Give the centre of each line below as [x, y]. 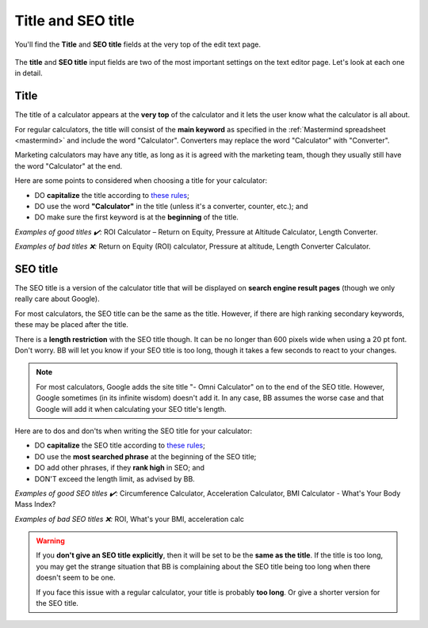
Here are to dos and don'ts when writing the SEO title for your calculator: [134, 431]
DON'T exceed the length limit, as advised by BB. [115, 478]
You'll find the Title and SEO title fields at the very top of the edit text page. [138, 44]
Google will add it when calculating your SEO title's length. [131, 409]
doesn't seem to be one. [76, 577]
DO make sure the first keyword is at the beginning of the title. [137, 217]
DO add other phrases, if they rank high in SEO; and [120, 468]
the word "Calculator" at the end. [69, 166]
